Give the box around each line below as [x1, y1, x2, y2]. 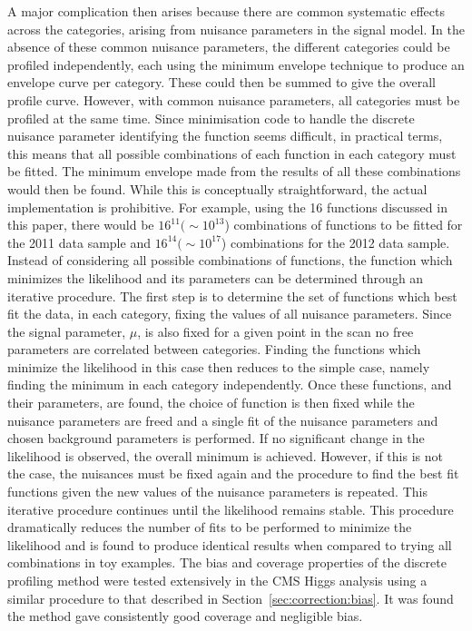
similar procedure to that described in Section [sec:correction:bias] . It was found [7, 588, 454, 607]
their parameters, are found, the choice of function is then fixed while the [7, 393, 415, 412]
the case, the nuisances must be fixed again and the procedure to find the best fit [7, 464, 459, 483]
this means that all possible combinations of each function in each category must [7, 143, 457, 163]
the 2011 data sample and [7, 232, 151, 251]
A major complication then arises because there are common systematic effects [7, 2, 445, 20]
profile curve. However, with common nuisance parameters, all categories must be [7, 90, 460, 109]
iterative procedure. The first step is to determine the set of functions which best [7, 286, 457, 305]
